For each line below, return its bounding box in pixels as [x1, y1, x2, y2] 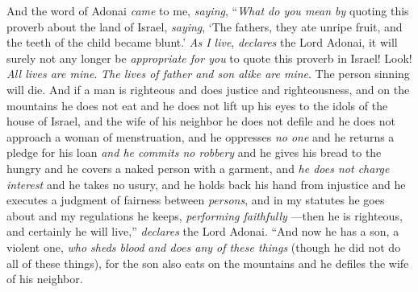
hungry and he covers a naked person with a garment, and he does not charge [6, 159, 390, 176]
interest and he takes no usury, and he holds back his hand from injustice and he [6, 175, 406, 192]
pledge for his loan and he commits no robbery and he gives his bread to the [6, 144, 382, 161]
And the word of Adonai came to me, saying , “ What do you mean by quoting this [6, 2, 409, 19]
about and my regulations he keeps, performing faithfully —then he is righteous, [6, 207, 403, 224]
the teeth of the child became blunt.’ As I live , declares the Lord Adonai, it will [6, 34, 398, 51]
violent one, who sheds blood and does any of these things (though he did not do [6, 238, 401, 255]
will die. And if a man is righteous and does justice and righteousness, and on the [6, 80, 410, 97]
